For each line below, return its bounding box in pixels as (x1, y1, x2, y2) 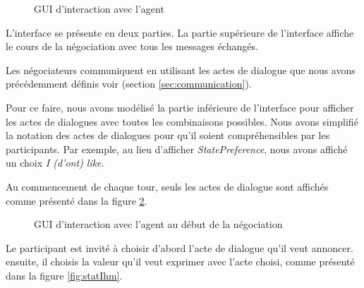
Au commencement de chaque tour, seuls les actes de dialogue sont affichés (6, 179, 329, 193)
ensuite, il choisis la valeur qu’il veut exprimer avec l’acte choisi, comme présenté (6, 254, 355, 269)
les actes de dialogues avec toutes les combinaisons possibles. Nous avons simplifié (6, 114, 358, 128)
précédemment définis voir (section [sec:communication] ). (6, 76, 252, 91)
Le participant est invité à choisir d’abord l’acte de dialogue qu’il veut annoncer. (6, 240, 353, 255)
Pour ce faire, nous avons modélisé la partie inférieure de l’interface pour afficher (6, 100, 354, 114)
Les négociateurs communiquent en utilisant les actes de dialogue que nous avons (6, 62, 356, 77)
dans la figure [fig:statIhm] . (6, 268, 123, 282)
